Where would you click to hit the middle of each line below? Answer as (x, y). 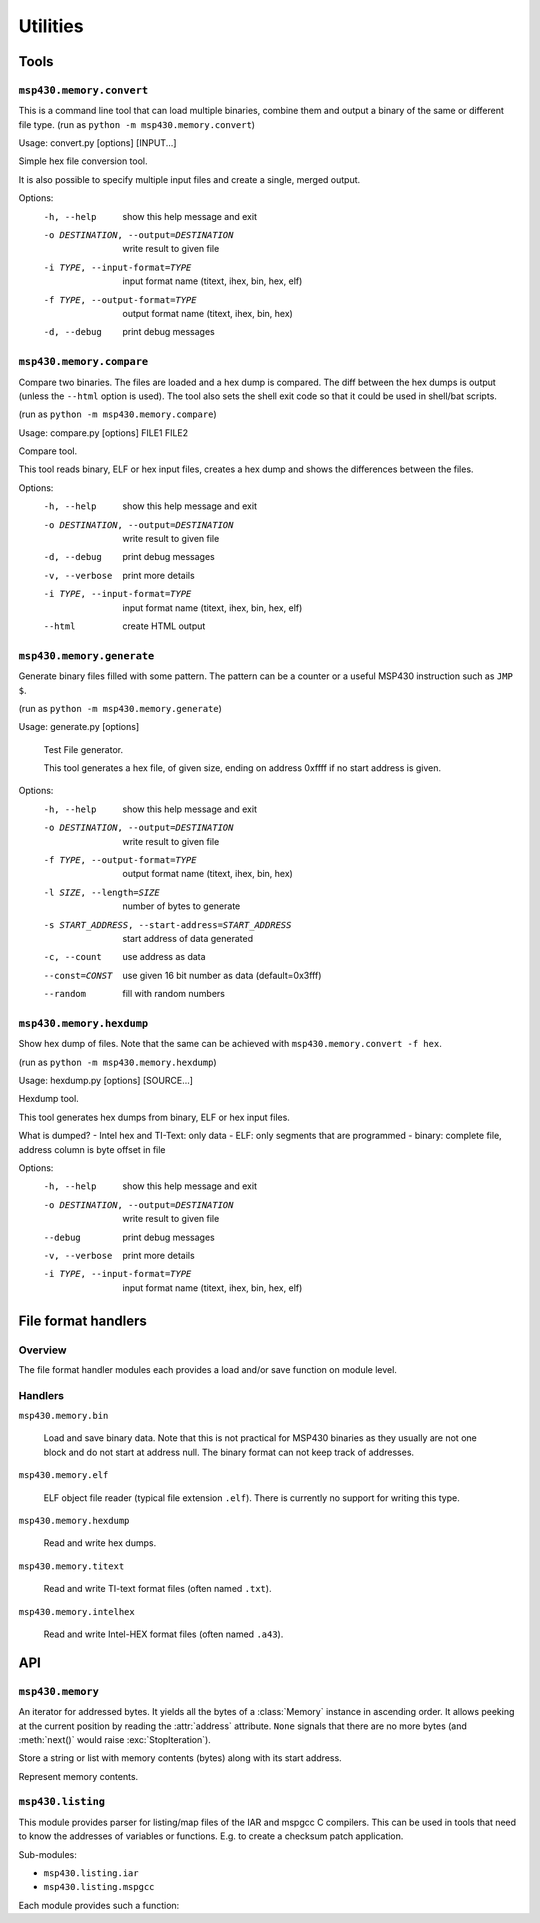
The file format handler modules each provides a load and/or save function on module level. (207, 1369)
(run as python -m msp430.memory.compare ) (117, 414)
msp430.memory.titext (71, 1566)
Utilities (51, 26)
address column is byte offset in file (92, 1149)
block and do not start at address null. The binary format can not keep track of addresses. (229, 1452)
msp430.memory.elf (63, 1475)
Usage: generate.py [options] (79, 727)
